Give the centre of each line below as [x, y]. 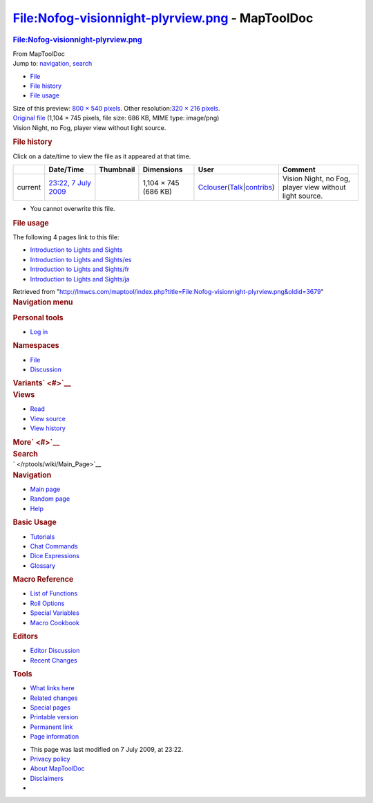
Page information [55, 737]
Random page [50, 499]
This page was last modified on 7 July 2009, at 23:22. [107, 749]
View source [48, 418]
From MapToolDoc [39, 54]
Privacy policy [50, 759]
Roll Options [47, 603]
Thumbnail [117, 169]
